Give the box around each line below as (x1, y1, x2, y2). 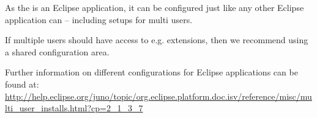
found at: (5, 77, 39, 90)
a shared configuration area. (5, 45, 110, 58)
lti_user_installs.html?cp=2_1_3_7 (5, 102, 143, 114)
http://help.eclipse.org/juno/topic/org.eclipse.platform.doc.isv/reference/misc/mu (5, 89, 312, 102)
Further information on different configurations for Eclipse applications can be (5, 66, 298, 78)
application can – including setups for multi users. (5, 13, 193, 26)
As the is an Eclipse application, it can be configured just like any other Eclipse (5, 1, 304, 13)
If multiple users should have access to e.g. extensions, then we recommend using (5, 33, 308, 46)
